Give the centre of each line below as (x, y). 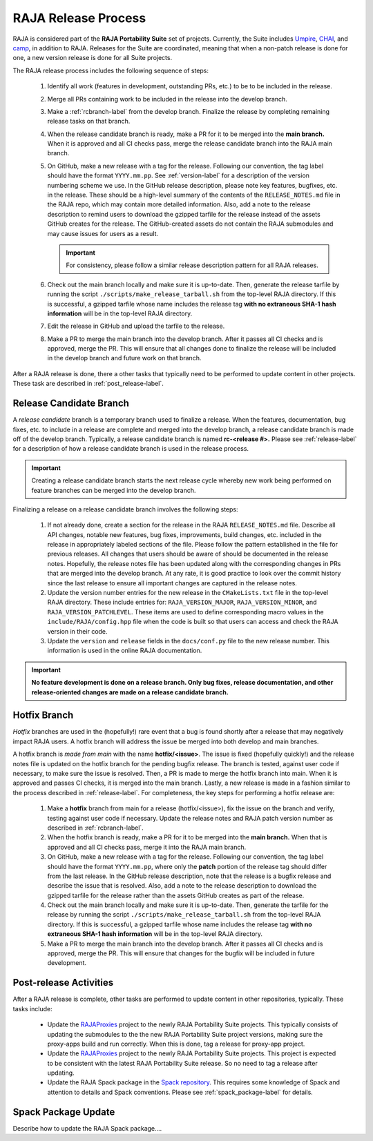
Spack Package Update (64, 1112)
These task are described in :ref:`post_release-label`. (88, 384)
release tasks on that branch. (89, 121)
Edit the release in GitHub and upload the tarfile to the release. (136, 326)
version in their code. (77, 631)
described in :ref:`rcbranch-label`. (96, 828)
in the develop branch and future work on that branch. (124, 358)
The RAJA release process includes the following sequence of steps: (111, 70)
